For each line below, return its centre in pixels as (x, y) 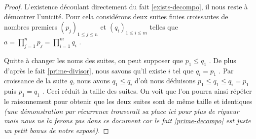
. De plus (222, 60)
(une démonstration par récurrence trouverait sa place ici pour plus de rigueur (122, 111)
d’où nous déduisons (165, 81)
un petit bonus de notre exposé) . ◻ (56, 130)
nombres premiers (31, 27)
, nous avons (91, 81)
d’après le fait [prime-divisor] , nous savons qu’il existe (85, 70)
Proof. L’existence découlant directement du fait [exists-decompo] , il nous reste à (126, 6)
